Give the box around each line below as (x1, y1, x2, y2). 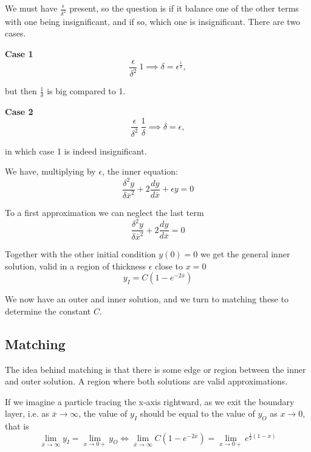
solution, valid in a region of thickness (5, 259, 146, 272)
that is (5, 420, 29, 433)
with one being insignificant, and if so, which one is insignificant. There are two (5, 15, 301, 27)
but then (5, 85, 37, 97)
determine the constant (5, 304, 91, 317)
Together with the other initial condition (5, 247, 156, 260)
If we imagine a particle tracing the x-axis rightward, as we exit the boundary (5, 395, 295, 408)
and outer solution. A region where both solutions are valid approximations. (5, 375, 288, 388)
